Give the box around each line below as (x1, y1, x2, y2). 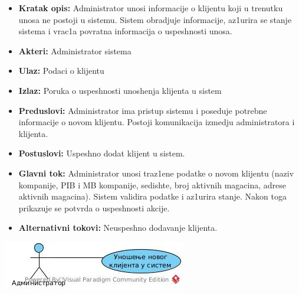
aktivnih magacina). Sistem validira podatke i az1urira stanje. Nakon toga (18, 190, 287, 202)
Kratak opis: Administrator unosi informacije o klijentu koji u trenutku (18, 2, 283, 14)
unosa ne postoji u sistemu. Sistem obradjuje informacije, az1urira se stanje (18, 13, 292, 25)
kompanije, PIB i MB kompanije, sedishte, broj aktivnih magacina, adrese (18, 178, 286, 191)
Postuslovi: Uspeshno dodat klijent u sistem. (18, 147, 185, 159)
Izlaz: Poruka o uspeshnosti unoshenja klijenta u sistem (18, 84, 222, 96)
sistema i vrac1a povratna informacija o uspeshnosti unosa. (18, 25, 232, 37)
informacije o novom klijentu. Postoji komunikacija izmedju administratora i (18, 116, 295, 128)
